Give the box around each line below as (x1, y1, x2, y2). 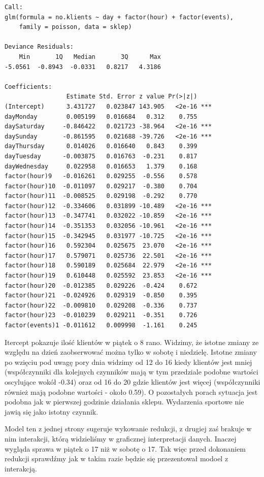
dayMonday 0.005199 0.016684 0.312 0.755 (5, 113, 197, 120)
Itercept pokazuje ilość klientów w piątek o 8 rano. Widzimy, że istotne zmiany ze (5, 336, 259, 347)
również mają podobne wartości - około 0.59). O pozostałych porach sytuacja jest (5, 386, 258, 397)
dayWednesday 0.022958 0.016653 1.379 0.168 (5, 162, 197, 170)
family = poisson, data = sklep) (19, 23, 132, 31)
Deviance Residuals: (5, 43, 74, 51)
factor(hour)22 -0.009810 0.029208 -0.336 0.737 (5, 301, 197, 309)
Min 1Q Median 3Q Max (19, 53, 161, 60)
